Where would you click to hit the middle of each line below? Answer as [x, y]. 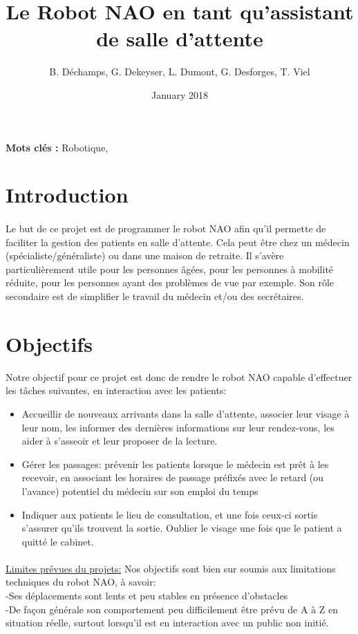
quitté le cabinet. [58, 541]
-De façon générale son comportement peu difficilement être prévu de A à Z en [172, 609]
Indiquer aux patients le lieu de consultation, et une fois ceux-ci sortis [170, 514]
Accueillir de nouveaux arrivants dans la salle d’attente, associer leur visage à [186, 413]
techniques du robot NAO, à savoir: [81, 582]
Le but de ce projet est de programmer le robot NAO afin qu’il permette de [166, 229]
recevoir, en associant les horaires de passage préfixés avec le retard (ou [173, 477]
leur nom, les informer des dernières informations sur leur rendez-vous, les [178, 427]
